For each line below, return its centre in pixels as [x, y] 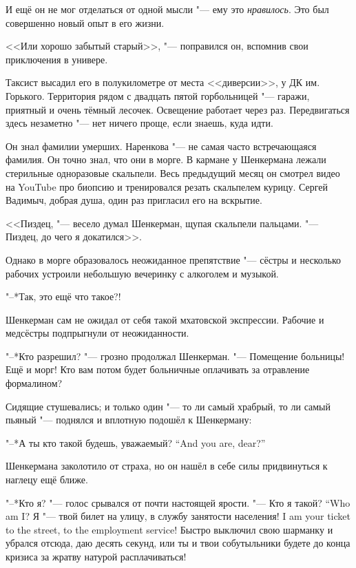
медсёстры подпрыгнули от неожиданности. [97, 333]
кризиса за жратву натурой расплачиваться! [96, 556]
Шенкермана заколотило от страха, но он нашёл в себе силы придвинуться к [167, 466]
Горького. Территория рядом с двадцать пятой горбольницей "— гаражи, [158, 95]
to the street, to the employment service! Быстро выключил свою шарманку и [169, 529]
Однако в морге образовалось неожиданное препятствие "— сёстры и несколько [174, 259]
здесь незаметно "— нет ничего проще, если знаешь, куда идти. [139, 123]
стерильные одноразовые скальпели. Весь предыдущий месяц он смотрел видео [173, 172]
